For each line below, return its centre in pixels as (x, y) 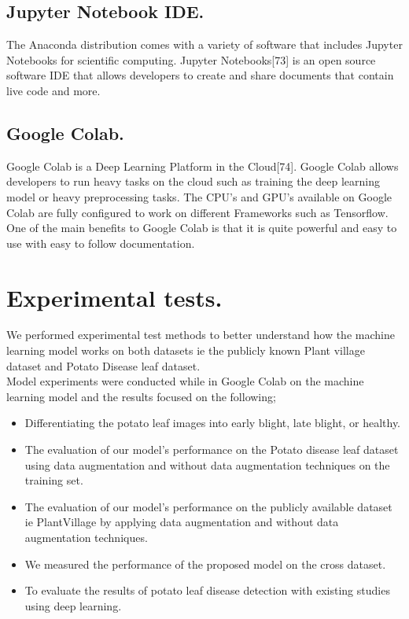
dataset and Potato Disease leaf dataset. (103, 365)
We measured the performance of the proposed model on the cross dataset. (205, 564)
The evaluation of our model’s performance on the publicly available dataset (208, 506)
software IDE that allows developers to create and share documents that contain (200, 75)
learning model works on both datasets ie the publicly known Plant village (186, 350)
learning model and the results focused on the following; (141, 396)
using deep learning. (73, 605)
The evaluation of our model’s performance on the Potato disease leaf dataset (212, 450)
